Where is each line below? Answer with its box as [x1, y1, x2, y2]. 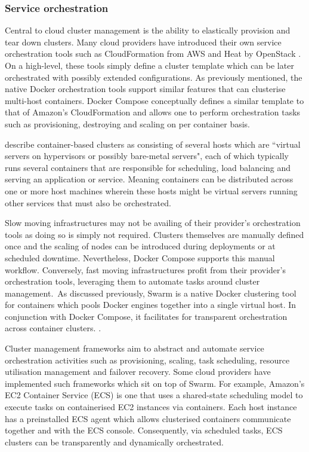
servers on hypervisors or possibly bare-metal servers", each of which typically [5, 149, 289, 162]
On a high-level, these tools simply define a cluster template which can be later [5, 59, 294, 71]
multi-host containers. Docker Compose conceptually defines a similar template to [5, 94, 304, 106]
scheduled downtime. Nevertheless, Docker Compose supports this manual [5, 251, 275, 264]
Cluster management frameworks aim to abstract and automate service [5, 342, 264, 355]
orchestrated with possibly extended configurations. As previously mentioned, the [5, 71, 302, 83]
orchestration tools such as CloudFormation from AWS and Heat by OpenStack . [5, 47, 301, 60]
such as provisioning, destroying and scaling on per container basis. [5, 117, 250, 130]
